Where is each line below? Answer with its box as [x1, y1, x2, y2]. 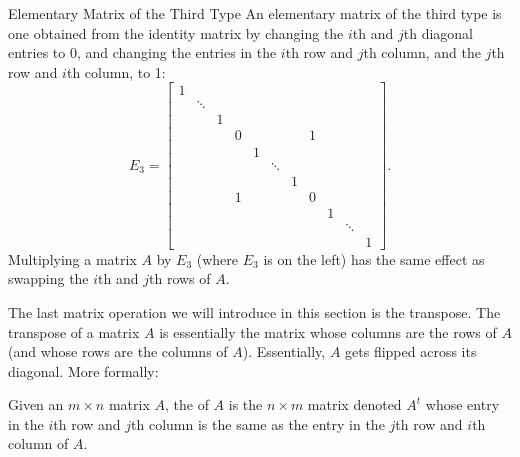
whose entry [425, 394, 500, 415]
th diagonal [403, 22, 473, 43]
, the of [164, 394, 209, 415]
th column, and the [363, 42, 481, 63]
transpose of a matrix [8, 321, 140, 342]
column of [8, 433, 69, 454]
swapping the [8, 268, 89, 289]
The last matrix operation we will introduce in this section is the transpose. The [8, 301, 501, 322]
